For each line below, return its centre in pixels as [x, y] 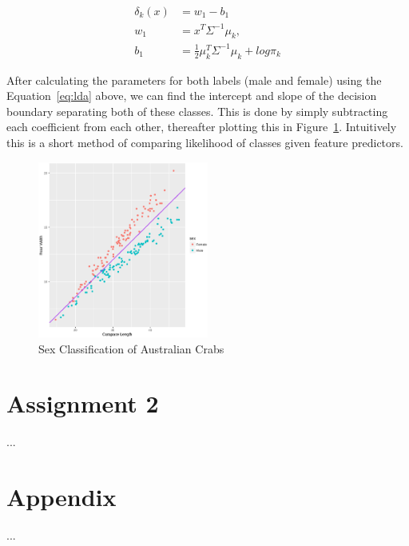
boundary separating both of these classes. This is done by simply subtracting [197, 111]
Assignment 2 [83, 403]
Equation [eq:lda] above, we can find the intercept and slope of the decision [192, 96]
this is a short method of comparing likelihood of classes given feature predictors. [205, 143]
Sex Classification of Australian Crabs [131, 348]
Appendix [62, 497]
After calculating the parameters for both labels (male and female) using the [194, 80]
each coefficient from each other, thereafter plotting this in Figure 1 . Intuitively [202, 127]
